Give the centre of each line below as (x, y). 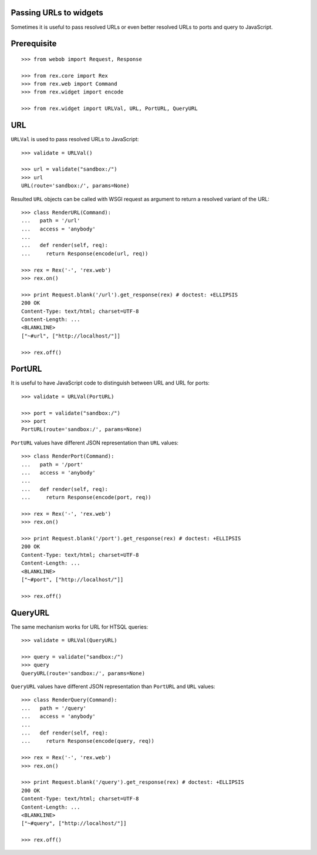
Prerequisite (34, 44)
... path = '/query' (54, 708)
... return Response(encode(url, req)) (85, 253)
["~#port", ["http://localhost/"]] (72, 580)
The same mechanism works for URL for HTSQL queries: (80, 627)
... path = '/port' (52, 464)
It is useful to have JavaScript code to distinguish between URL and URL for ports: (110, 383)
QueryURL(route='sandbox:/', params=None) (83, 673)
